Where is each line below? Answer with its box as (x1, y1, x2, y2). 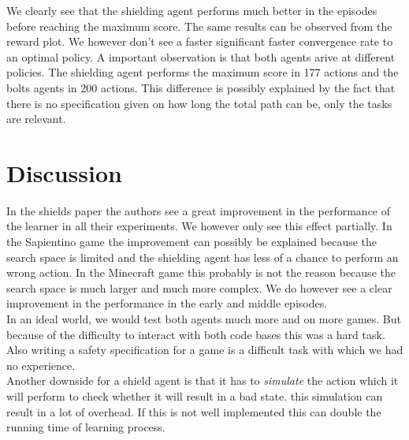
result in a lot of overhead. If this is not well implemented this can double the (6, 403, 381, 419)
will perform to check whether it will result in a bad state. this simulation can (6, 388, 383, 404)
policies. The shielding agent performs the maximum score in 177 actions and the (6, 64, 399, 80)
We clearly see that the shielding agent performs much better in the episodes (6, 2, 377, 18)
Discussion (6, 156, 122, 188)
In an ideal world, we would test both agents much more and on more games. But (6, 311, 401, 327)
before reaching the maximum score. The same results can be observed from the (6, 17, 392, 34)
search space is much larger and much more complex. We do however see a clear (6, 279, 392, 296)
